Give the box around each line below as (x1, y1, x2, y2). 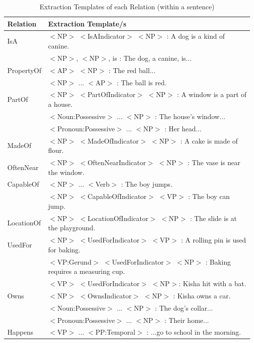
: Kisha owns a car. (173, 290, 231, 300)
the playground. (48, 222, 96, 233)
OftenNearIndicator (87, 157, 146, 167)
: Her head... (164, 123, 202, 133)
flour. (48, 145, 64, 155)
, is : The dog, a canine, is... (108, 52, 192, 63)
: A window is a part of (177, 89, 247, 99)
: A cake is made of (180, 135, 238, 146)
